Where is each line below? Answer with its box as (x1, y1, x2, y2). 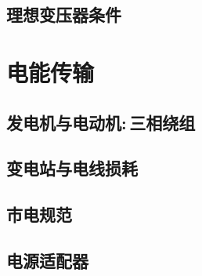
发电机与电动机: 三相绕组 (6, 110, 196, 134)
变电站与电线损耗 (6, 156, 138, 180)
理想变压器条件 (6, 2, 121, 27)
